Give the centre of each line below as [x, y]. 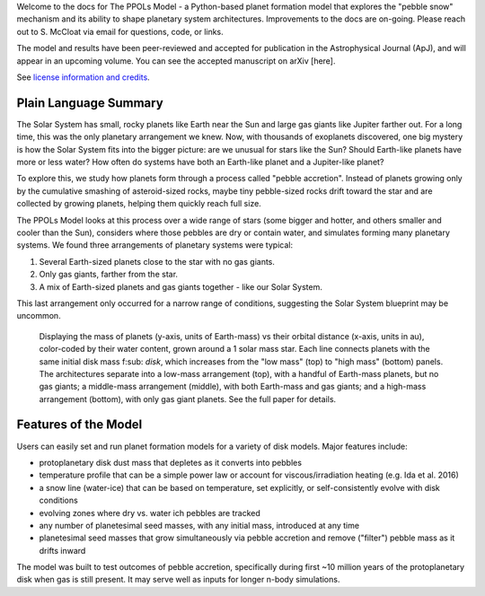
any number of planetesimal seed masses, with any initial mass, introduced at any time [199, 525]
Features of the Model [79, 425]
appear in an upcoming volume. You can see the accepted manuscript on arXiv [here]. [176, 61]
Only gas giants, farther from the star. [109, 275]
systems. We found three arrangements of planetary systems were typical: [155, 245]
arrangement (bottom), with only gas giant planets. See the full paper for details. [188, 399]
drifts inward [62, 550]
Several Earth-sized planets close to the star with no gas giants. [157, 261]
